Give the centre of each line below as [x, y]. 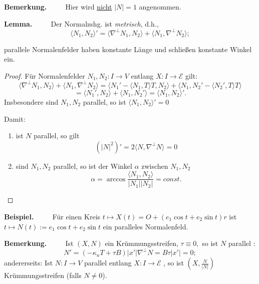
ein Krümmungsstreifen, [142, 243]
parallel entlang [108, 263]
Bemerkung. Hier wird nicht [58, 7]
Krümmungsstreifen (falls [43, 275]
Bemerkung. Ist [39, 243]
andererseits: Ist [29, 263]
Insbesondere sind [31, 101]
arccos [116, 179]
